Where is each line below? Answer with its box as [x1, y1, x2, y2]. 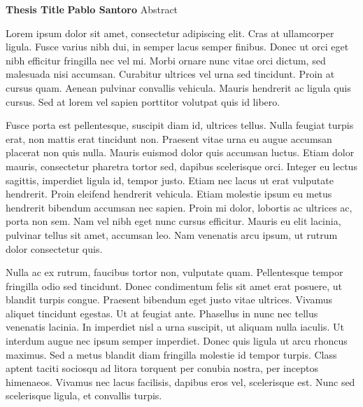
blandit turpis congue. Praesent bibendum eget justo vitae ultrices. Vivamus [6, 292, 332, 307]
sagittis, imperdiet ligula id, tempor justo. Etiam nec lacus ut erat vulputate [6, 172, 334, 187]
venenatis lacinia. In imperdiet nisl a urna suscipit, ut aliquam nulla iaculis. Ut [6, 319, 344, 334]
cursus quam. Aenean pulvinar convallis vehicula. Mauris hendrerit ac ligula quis [6, 80, 351, 95]
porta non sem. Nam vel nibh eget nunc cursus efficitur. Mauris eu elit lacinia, [6, 214, 341, 228]
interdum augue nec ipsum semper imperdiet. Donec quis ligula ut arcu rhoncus [6, 333, 348, 348]
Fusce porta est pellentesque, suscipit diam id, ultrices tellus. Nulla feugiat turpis [6, 118, 354, 132]
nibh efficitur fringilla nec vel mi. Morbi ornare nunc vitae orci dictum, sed [6, 53, 326, 67]
